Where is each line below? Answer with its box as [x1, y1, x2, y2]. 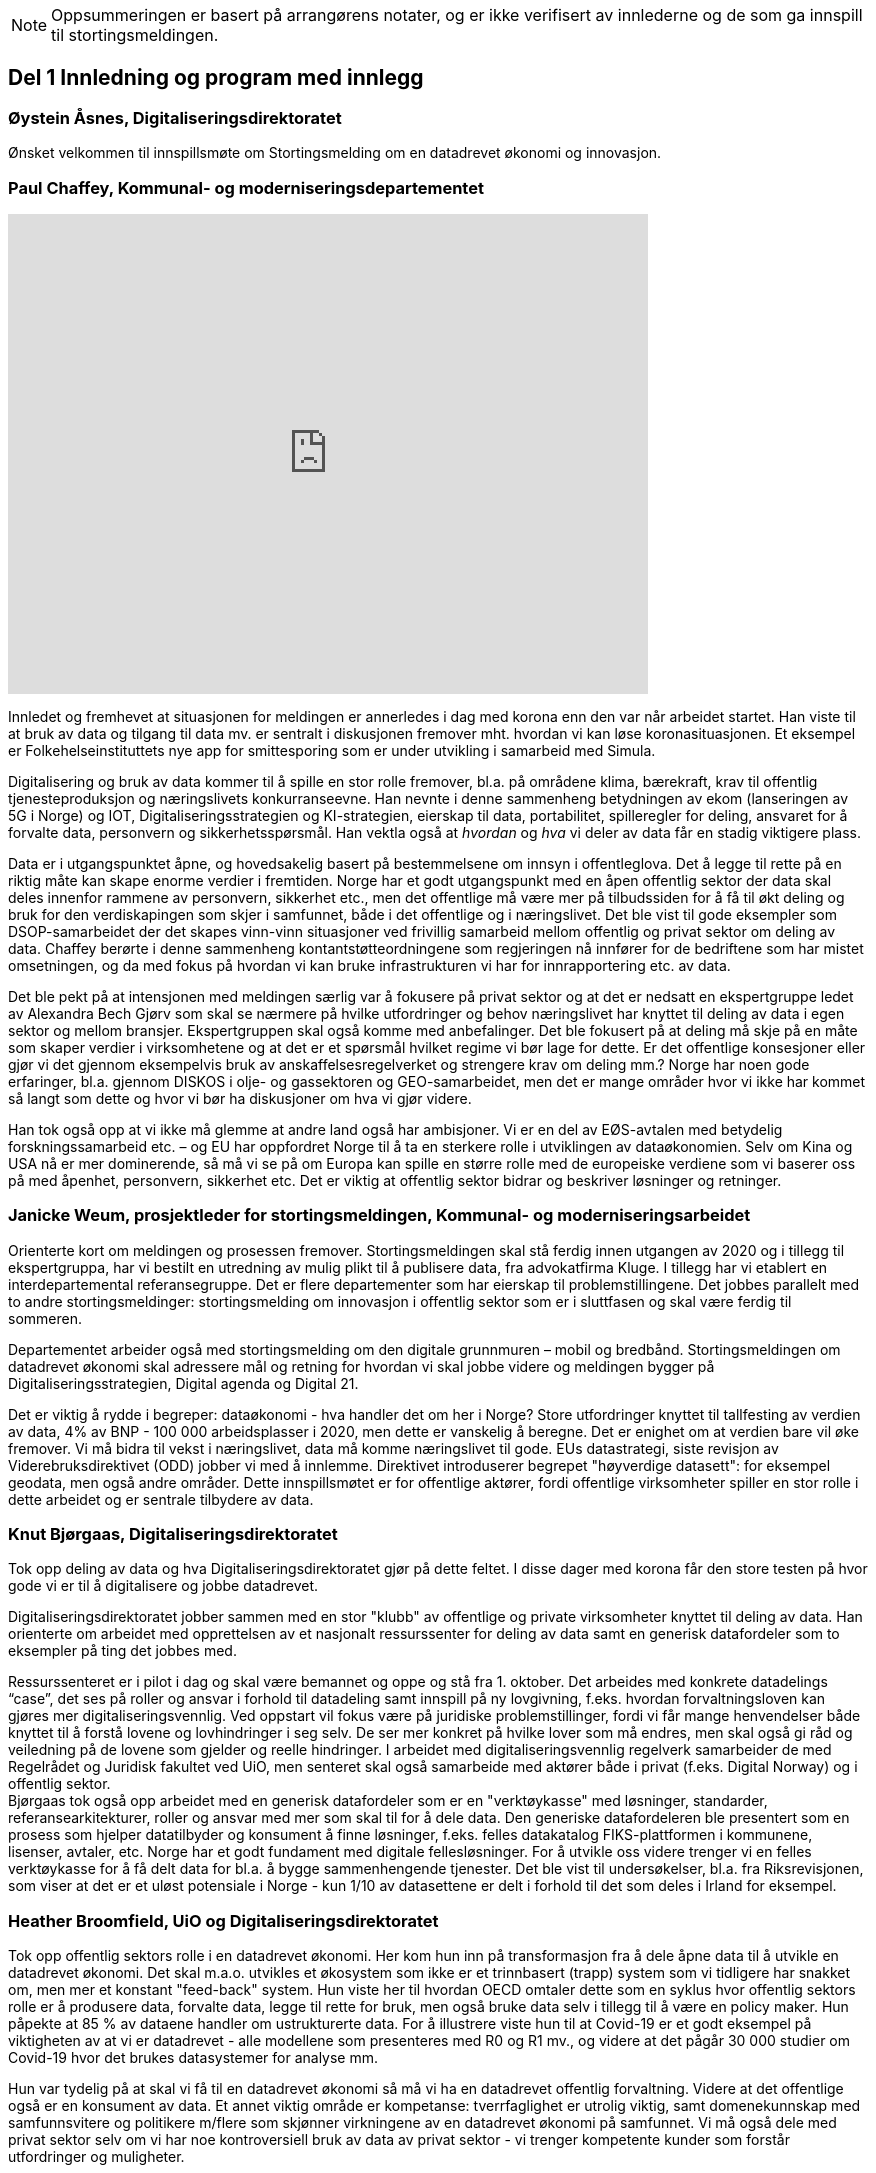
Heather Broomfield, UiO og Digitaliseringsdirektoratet [8, 1910, 439, 1931]
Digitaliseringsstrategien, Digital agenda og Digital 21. [8, 1374, 359, 1392]
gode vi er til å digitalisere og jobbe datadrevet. [8, 1577, 318, 1595]
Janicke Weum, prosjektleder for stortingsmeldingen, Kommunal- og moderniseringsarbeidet [8, 1205, 751, 1226]
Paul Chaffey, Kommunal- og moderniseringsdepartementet [8, 177, 484, 198]
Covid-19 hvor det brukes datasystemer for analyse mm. [8, 2049, 379, 2067]
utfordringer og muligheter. [8, 2148, 185, 2166]
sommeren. [8, 1309, 82, 1327]
